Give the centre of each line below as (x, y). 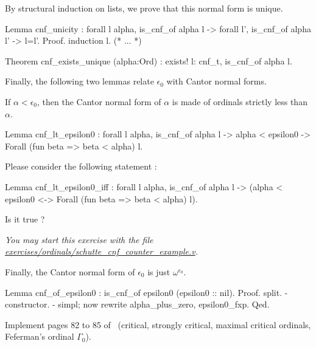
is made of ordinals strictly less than (240, 101)
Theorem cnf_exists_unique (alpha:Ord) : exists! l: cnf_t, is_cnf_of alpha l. (149, 60)
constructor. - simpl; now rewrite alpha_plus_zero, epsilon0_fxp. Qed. (137, 304)
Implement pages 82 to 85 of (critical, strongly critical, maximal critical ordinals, (158, 324)
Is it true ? (25, 219)
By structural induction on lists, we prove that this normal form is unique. (144, 8)
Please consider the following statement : (81, 166)
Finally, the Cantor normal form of (70, 271)
